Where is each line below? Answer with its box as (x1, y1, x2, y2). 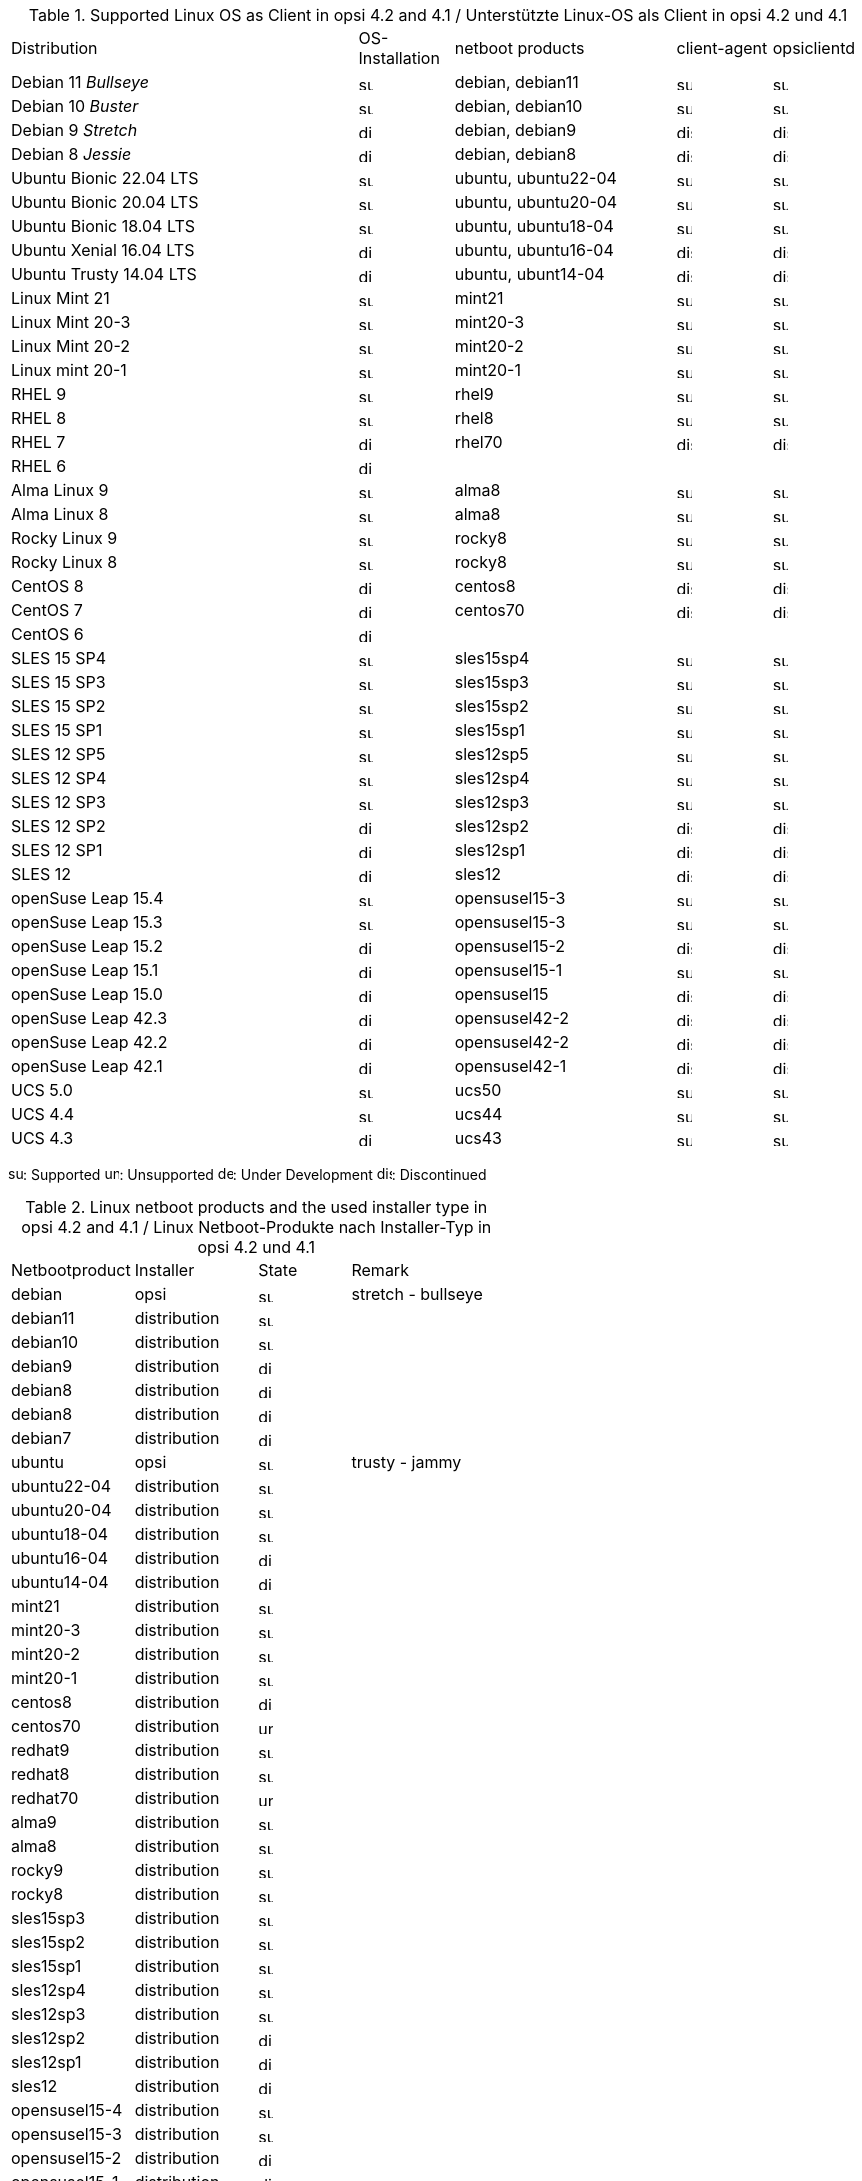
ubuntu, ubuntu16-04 (454, 240, 614, 260)
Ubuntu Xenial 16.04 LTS (11, 240, 195, 260)
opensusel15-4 (11, 2100, 123, 2120)
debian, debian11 (454, 72, 579, 92)
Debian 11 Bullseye (11, 72, 149, 92)
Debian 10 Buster (11, 96, 139, 116)
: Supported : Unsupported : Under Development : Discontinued (23, 1166, 487, 1183)
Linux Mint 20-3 (11, 312, 131, 332)
